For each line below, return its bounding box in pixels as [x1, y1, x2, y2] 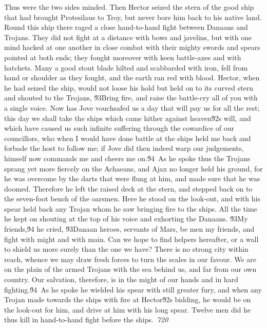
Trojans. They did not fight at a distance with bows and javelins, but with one [4, 31, 252, 42]
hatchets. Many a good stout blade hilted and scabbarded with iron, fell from [4, 62, 248, 73]
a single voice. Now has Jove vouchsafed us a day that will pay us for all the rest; [4, 102, 260, 113]
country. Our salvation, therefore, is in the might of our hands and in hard [4, 274, 238, 285]
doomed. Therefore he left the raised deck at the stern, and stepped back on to [4, 183, 253, 194]
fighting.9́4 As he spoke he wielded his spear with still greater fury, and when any [4, 284, 262, 295]
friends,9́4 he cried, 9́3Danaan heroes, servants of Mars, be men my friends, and [4, 223, 255, 234]
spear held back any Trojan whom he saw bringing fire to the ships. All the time [4, 203, 257, 214]
